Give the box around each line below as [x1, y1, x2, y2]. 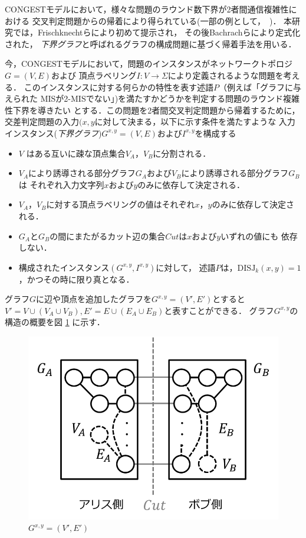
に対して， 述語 [156, 261, 216, 273]
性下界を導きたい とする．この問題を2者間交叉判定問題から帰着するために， [5, 103, 300, 116]
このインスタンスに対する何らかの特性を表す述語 [24, 80, 214, 93]
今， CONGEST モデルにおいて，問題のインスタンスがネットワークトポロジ [5, 57, 292, 70]
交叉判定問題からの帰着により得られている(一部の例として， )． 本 [32, 14, 292, 27]
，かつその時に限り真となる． [18, 273, 134, 285]
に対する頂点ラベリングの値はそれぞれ [46, 198, 195, 210]
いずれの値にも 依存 [221, 229, 298, 242]
